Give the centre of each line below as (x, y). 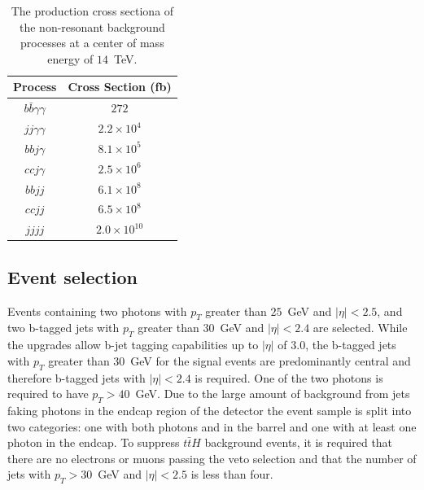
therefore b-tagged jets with (76, 377)
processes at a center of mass (92, 43)
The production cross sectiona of (92, 11)
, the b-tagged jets (351, 345)
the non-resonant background (92, 26)
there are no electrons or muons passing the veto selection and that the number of (212, 458)
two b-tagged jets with (63, 328)
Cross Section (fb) (120, 87)
